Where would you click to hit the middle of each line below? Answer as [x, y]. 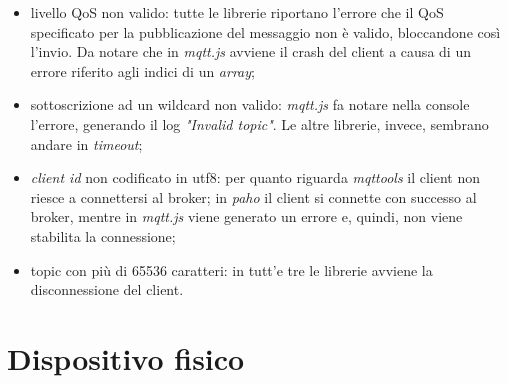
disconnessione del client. [107, 289]
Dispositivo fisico [126, 357]
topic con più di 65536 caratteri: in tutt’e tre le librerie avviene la [231, 269]
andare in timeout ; [86, 143]
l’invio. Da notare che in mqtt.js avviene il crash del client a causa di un [250, 51]
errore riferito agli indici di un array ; [142, 70]
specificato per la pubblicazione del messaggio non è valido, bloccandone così [265, 31]
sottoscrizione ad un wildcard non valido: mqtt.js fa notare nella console [250, 104]
